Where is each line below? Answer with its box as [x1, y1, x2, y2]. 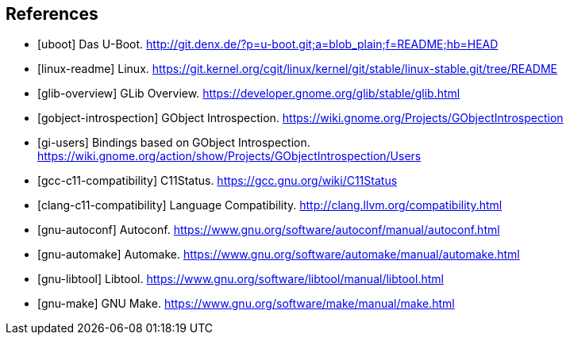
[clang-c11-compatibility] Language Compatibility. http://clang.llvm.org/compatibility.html [37, 198, 503, 213]
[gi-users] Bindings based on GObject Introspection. [37, 136, 310, 150]
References [6, 4, 98, 24]
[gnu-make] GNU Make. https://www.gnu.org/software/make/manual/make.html [37, 297, 455, 311]
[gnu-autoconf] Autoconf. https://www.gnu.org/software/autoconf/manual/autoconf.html [37, 223, 500, 237]
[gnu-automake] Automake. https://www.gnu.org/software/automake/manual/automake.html [37, 247, 520, 262]
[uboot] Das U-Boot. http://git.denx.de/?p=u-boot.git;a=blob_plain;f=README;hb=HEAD [37, 37, 499, 52]
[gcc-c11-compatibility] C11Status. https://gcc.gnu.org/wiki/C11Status [37, 174, 398, 188]
